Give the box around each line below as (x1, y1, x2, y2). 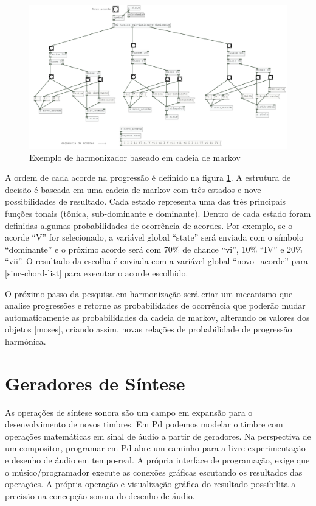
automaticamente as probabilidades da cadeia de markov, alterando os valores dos (5, 311, 310, 323)
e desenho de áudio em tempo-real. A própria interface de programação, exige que (5, 454, 310, 466)
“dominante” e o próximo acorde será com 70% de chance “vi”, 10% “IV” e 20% (5, 242, 303, 255)
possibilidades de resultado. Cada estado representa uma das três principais (5, 195, 286, 208)
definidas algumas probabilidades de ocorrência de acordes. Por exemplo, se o (5, 219, 293, 231)
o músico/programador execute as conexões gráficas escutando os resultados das (5, 465, 303, 478)
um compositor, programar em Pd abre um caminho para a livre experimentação (5, 441, 306, 454)
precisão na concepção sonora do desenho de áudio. (5, 489, 195, 502)
